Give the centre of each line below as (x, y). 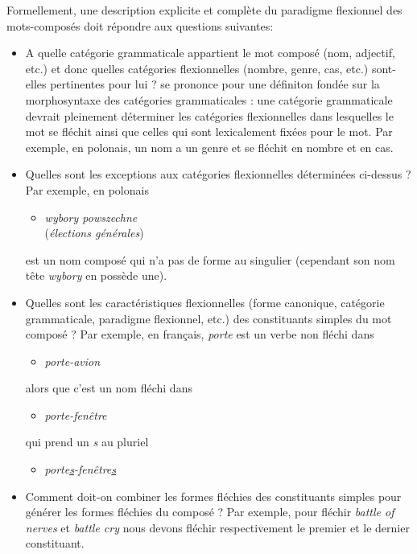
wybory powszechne (91, 217)
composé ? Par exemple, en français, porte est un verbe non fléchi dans (200, 334)
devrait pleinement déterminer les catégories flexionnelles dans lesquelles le (209, 115)
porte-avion (72, 361)
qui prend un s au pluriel (87, 442)
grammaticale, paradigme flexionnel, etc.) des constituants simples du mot (208, 318)
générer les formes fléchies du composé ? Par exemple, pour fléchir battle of (210, 512)
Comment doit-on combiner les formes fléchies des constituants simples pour (213, 496)
